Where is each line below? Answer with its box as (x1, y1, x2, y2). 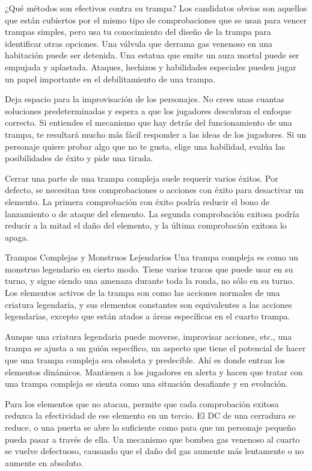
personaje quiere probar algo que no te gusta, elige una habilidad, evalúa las (5, 140, 286, 152)
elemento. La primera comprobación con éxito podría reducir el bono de (5, 195, 270, 208)
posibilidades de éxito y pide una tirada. (5, 152, 153, 164)
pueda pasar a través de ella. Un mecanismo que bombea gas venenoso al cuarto (5, 433, 300, 445)
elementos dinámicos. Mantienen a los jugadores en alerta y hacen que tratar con (5, 365, 303, 378)
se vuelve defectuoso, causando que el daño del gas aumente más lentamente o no (5, 445, 304, 457)
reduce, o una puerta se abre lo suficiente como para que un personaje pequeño (5, 421, 296, 433)
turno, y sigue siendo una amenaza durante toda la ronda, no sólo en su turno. (5, 274, 295, 287)
